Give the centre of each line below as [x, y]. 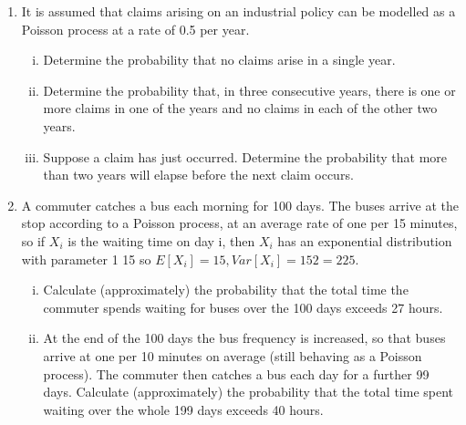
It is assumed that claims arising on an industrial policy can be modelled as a [238, 11]
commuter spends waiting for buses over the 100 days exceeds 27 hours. [243, 307]
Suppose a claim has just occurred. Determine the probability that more [245, 156]
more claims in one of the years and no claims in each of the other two [240, 108]
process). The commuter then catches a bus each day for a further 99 [236, 373]
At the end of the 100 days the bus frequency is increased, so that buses [244, 338]
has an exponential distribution [365, 240]
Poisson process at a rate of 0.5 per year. [135, 29]
